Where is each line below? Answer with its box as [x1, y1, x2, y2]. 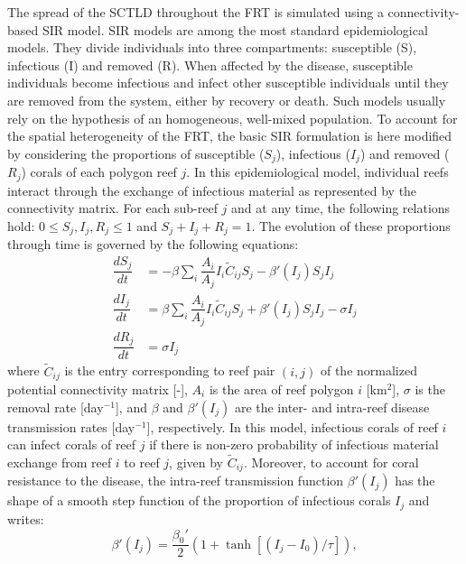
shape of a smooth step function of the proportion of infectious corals [7, 491, 391, 510]
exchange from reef [7, 453, 112, 472]
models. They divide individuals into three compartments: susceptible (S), [7, 38, 417, 57]
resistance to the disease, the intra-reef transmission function [7, 471, 344, 490]
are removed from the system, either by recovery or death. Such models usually [7, 90, 446, 109]
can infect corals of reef [7, 435, 136, 454]
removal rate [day [7, 397, 104, 416]
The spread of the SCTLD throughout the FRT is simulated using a [7, 3, 384, 21]
